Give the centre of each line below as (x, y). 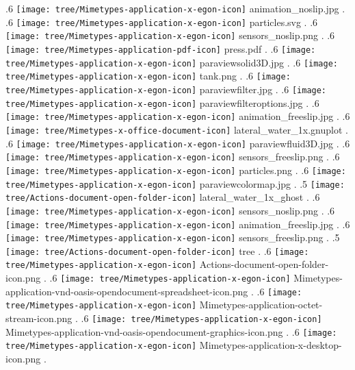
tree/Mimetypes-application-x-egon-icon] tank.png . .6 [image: (148, 76)
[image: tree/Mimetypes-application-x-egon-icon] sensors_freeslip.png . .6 (173, 157)
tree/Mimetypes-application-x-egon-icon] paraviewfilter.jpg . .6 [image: (166, 89)
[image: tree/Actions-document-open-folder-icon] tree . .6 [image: (157, 250)
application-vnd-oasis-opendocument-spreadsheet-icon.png (127, 291)
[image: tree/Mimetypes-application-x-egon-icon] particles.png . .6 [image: (176, 170)
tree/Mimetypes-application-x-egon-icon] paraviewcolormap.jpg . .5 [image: (175, 183)
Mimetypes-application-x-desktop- (271, 345)
